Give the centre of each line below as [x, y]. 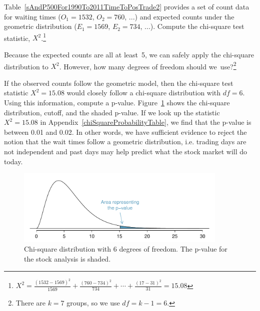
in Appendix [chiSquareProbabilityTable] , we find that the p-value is [146, 122]
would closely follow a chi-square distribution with [144, 93]
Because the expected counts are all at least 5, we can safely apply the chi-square [129, 55]
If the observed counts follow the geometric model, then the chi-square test [119, 83]
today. [13, 161]
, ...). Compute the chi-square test [192, 26]
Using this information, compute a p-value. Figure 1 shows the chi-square [117, 103]
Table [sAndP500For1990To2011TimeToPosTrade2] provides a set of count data [127, 6]
